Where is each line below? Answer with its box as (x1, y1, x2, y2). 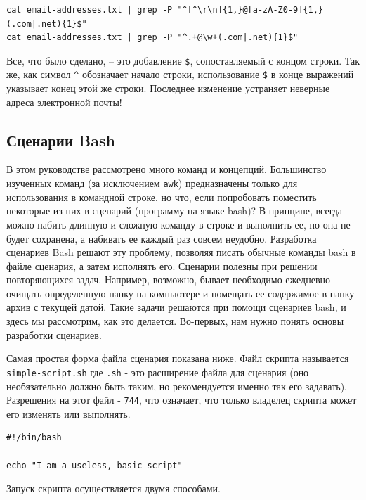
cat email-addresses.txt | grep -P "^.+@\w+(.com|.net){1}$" (6, 32, 299, 43)
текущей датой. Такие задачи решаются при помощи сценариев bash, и (41, 300, 346, 314)
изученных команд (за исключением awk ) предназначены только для (6, 176, 298, 191)
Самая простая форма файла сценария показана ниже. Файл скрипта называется (6, 351, 349, 366)
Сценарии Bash (6, 129, 115, 150)
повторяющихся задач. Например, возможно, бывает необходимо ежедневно (6, 272, 331, 287)
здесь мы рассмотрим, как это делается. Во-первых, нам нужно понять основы (6, 314, 344, 328)
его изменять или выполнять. (6, 406, 131, 421)
